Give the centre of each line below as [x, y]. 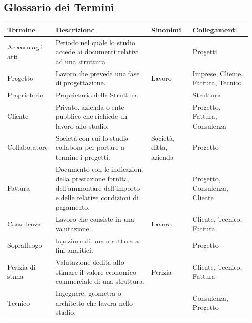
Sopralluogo [25, 245]
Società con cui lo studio [92, 137]
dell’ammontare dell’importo [98, 188]
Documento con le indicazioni [99, 169]
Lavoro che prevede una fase [97, 73]
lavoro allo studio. [82, 126]
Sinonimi [166, 29]
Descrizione [75, 29]
